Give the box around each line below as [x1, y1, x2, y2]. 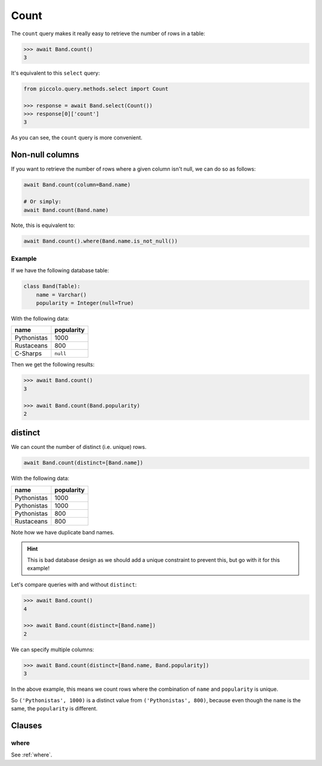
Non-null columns [11, 150, 80, 160]
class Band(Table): [23, 283, 80, 290]
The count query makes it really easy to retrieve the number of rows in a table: [11, 30, 206, 37]
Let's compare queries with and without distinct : [11, 581, 137, 588]
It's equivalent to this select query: [11, 69, 100, 76]
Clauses [11, 720, 42, 731]
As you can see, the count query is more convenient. [11, 134, 143, 141]
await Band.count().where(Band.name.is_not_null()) [23, 238, 178, 245]
